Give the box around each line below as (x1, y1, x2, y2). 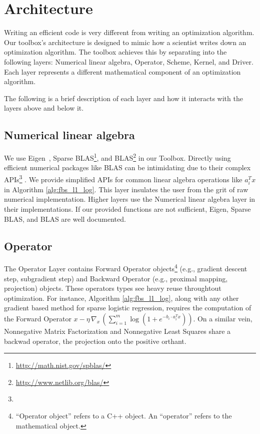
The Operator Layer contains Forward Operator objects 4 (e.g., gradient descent (4, 262, 247, 273)
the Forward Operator (4, 313, 71, 323)
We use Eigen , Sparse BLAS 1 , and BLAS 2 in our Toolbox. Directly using (4, 151, 231, 163)
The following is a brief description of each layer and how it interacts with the (4, 93, 243, 103)
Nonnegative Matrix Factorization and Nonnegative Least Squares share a (4, 325, 231, 336)
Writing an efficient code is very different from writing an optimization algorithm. (4, 27, 254, 38)
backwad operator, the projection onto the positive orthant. (4, 335, 186, 346)
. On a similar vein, (193, 313, 252, 323)
